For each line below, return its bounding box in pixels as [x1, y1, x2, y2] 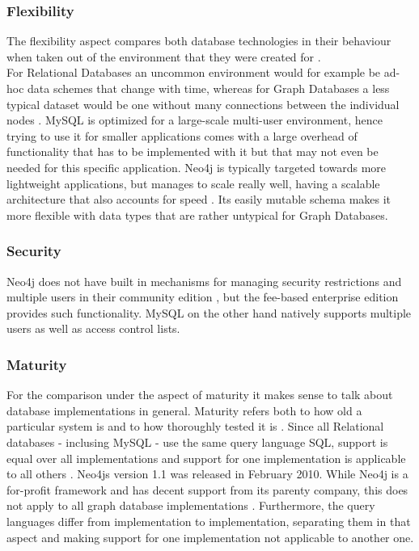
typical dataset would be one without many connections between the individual [6, 95, 400, 112]
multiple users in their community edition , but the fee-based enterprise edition [6, 288, 399, 305]
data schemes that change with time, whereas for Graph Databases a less [28, 80, 390, 96]
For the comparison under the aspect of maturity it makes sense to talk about [6, 386, 393, 403]
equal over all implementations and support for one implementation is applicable [6, 449, 406, 466]
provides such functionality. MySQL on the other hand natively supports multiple [6, 304, 412, 321]
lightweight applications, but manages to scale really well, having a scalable [6, 175, 380, 191]
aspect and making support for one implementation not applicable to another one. [6, 528, 414, 545]
